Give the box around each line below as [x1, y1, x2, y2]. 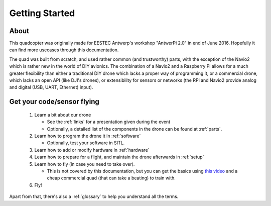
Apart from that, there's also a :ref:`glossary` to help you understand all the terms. [9, 193, 179, 199]
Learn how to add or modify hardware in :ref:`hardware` [34, 147, 150, 153]
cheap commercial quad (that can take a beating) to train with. [47, 175, 176, 181]
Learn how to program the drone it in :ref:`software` [34, 133, 141, 139]
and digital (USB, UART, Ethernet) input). [9, 84, 93, 90]
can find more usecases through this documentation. [9, 47, 119, 53]
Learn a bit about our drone [34, 112, 91, 118]
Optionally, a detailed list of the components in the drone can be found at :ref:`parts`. [47, 126, 222, 132]
